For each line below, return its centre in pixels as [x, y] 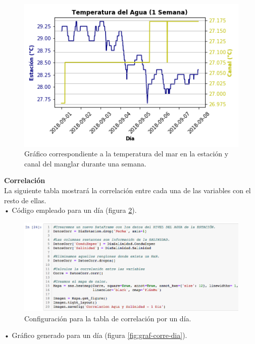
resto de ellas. [25, 200]
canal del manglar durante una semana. [85, 163]
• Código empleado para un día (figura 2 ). [70, 210]
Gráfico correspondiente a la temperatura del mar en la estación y [126, 154]
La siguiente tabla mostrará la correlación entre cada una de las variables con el [127, 190]
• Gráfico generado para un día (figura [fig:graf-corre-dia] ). [96, 335]
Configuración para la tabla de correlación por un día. [108, 318]
